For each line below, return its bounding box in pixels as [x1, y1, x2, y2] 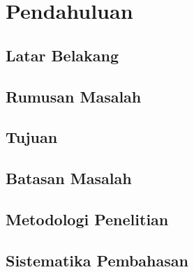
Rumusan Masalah [6, 85, 142, 107]
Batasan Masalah [6, 167, 132, 189]
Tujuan [6, 126, 58, 148]
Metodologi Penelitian [6, 208, 169, 229]
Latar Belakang [6, 44, 119, 66]
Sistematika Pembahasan [6, 249, 188, 271]
